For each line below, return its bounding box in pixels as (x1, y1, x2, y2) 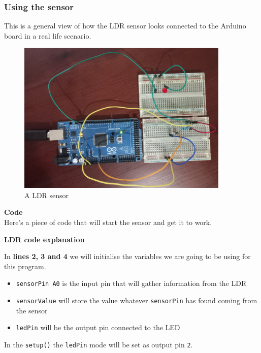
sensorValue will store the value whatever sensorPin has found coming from (16, 295, 257, 305)
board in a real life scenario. (4, 30, 91, 41)
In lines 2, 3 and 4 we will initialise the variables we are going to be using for (4, 251, 251, 262)
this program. (4, 261, 46, 271)
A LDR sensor (24, 189, 69, 200)
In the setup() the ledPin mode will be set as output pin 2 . (4, 339, 193, 349)
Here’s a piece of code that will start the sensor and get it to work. (4, 216, 212, 227)
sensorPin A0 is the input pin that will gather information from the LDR (16, 278, 247, 288)
